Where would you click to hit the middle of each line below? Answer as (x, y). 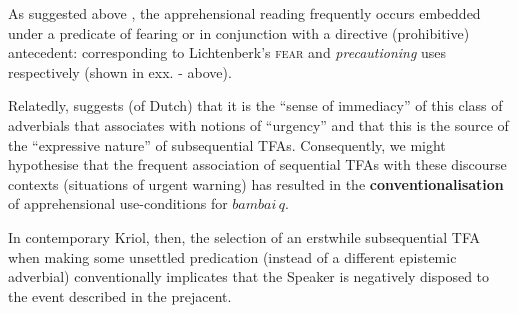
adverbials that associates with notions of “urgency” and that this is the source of (258, 124)
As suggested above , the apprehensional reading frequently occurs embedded (244, 13)
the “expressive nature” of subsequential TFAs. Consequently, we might (227, 144)
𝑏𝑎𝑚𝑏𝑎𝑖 (254, 205)
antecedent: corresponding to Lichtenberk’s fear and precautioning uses (227, 52)
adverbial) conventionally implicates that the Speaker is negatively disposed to (249, 276)
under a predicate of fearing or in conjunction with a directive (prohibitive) (239, 32)
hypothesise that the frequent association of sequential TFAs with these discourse (257, 164)
